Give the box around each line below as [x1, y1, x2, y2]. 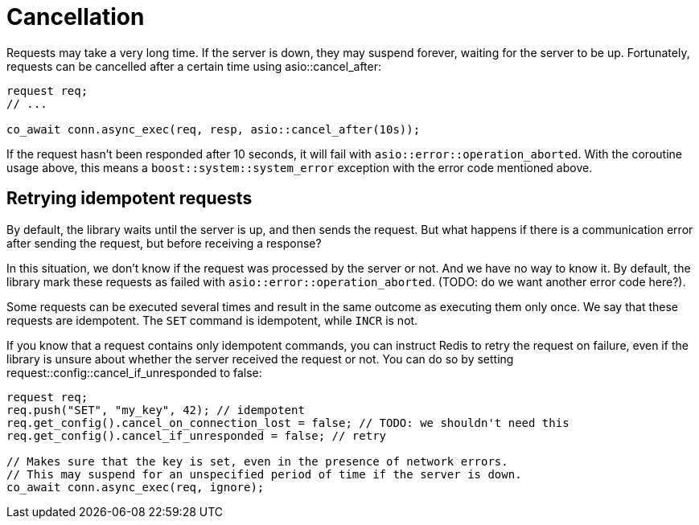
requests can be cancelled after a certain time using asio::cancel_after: [6, 59, 382, 73]
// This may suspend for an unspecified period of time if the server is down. [6, 467, 522, 481]
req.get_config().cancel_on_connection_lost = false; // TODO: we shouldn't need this [6, 416, 569, 429]
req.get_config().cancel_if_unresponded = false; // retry [6, 429, 387, 442]
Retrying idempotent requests [6, 188, 253, 209]
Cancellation [6, 3, 145, 31]
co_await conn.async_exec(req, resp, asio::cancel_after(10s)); [6, 122, 421, 136]
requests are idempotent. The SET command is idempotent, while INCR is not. [6, 313, 418, 327]
